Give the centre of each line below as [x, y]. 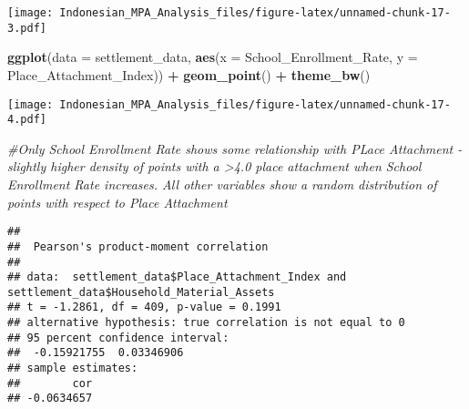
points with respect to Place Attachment [117, 202]
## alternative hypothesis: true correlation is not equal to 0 [206, 323]
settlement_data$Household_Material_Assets [141, 292]
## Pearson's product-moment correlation [138, 246]
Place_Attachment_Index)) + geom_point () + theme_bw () [189, 74]
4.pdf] [27, 120]
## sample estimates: [73, 368]
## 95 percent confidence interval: [118, 337]
